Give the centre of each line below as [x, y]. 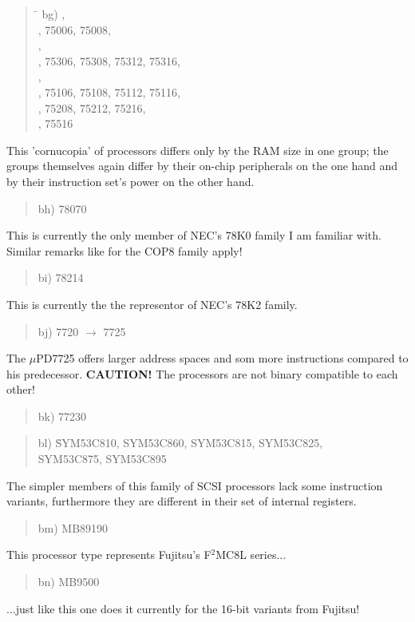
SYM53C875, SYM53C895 [102, 459]
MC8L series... [251, 555]
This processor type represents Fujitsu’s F [109, 555]
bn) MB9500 [69, 582]
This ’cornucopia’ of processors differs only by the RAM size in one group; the [198, 150]
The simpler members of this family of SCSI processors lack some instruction [195, 485]
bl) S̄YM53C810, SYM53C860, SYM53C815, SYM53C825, [180, 443]
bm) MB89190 [73, 527]
